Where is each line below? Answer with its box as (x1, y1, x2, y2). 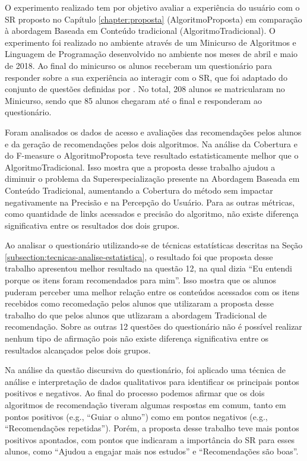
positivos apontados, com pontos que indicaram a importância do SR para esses (5, 433, 295, 446)
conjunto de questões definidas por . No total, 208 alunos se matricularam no (5, 83, 285, 95)
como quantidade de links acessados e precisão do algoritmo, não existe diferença (5, 207, 299, 220)
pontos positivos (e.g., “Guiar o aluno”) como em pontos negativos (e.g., (5, 410, 268, 422)
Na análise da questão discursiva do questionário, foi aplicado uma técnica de (5, 364, 286, 376)
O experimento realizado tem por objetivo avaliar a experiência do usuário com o (5, 1, 300, 13)
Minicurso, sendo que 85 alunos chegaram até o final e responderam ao (5, 94, 262, 106)
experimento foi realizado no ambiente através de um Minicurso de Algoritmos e (5, 36, 296, 48)
